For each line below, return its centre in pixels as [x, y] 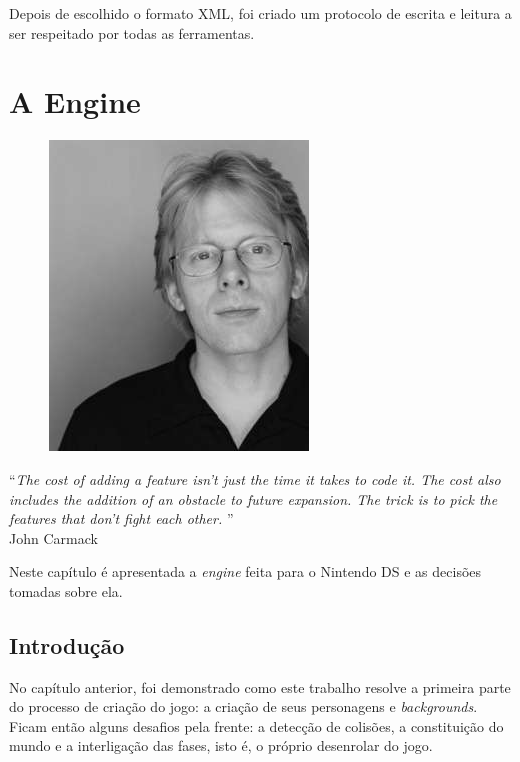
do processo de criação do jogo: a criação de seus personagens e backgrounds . [243, 706]
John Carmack [53, 537]
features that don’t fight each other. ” [121, 518]
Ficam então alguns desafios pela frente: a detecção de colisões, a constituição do [256, 725]
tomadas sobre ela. [66, 590]
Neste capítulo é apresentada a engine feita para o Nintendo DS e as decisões [245, 571]
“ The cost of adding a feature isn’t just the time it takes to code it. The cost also [255, 478]
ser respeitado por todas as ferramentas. [132, 32]
